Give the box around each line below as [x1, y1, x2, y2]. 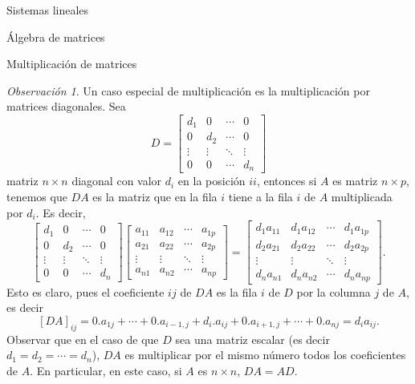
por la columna [296, 283, 371, 300]
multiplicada [331, 188, 393, 205]
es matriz [332, 172, 378, 189]
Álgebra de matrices [6, 28, 105, 45]
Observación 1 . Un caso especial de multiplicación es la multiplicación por [6, 82, 370, 99]
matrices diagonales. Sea [6, 98, 126, 115]
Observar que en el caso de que [6, 330, 159, 347]
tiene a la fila [228, 188, 293, 205]
